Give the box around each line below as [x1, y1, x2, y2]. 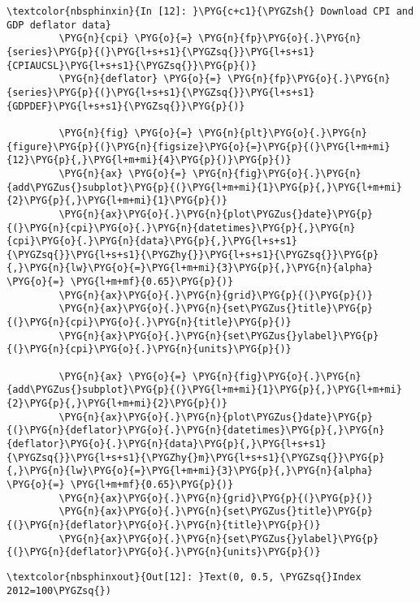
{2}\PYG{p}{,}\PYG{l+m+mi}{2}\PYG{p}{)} [6, 398, 228, 410]
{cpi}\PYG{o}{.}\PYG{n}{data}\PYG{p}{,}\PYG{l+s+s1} [6, 235, 297, 248]
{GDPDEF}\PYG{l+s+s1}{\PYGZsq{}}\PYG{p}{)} [6, 100, 245, 112]
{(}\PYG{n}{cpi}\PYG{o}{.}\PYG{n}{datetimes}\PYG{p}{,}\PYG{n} [6, 222, 356, 234]
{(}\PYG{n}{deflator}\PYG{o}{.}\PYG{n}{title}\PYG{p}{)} [6, 519, 321, 531]
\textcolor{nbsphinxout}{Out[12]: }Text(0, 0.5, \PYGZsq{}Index [6, 571, 362, 583]
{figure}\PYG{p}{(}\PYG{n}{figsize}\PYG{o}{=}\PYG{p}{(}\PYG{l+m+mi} [6, 140, 391, 153]
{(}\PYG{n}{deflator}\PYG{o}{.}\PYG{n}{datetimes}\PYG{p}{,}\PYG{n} [6, 424, 385, 437]
